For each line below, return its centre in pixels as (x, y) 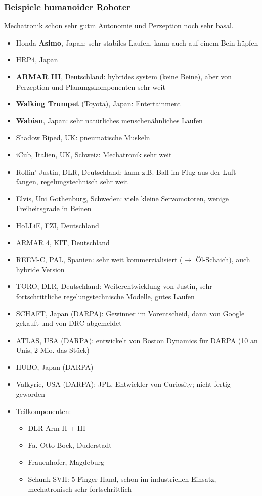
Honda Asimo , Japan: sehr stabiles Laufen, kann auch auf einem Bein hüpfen (137, 42)
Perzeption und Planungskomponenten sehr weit (91, 86)
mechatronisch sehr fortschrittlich (80, 489)
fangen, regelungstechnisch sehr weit (72, 181)
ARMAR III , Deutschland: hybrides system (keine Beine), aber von (124, 76)
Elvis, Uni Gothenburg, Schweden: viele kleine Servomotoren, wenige (122, 198)
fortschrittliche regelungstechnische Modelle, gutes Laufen (105, 296)
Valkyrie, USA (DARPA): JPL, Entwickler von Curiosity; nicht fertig (123, 384)
